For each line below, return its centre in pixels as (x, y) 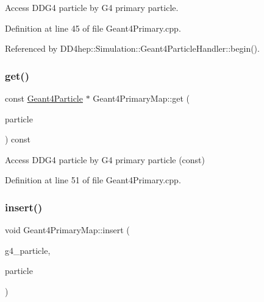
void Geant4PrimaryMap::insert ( (67, 230)
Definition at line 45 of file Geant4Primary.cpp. (93, 28)
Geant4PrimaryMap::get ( (141, 98)
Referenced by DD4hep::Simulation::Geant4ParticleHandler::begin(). (132, 48)
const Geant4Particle (44, 98)
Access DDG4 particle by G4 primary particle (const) (105, 159)
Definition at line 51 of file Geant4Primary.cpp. (93, 180)
